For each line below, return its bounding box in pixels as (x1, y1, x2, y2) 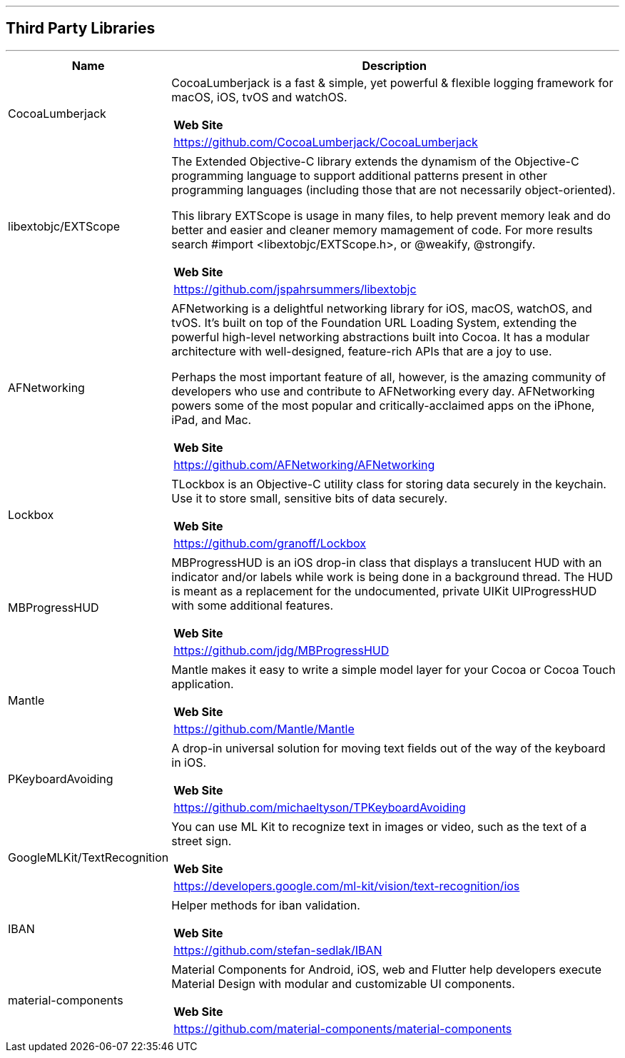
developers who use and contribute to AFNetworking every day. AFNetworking (171, 383, 595, 398)
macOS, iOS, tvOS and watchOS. (171, 89, 347, 104)
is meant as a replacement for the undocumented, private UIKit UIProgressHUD (171, 583, 597, 598)
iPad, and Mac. (171, 412, 252, 427)
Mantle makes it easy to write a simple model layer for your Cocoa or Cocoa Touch (171, 662, 616, 677)
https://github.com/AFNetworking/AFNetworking (173, 457, 435, 472)
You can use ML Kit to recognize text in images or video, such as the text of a (171, 819, 587, 834)
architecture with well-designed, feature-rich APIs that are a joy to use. (171, 343, 552, 358)
